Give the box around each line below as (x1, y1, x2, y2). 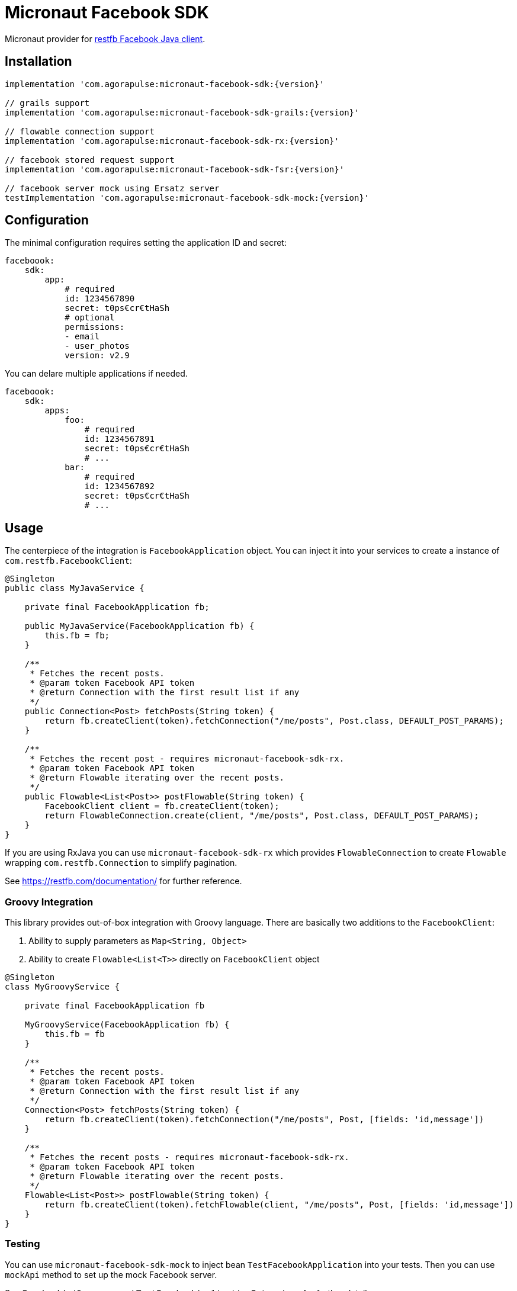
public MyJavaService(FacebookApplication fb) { (24, 621, 255, 631)
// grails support (5, 98, 90, 108)
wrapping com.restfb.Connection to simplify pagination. (5, 858, 237, 868)
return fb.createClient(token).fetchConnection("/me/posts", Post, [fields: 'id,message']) (44, 1115, 484, 1125)
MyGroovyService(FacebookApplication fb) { (24, 1020, 230, 1030)
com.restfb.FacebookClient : (5, 555, 132, 566)
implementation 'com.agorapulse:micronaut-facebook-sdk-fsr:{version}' (5, 164, 345, 174)
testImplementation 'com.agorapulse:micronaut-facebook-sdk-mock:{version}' (5, 192, 370, 203)
